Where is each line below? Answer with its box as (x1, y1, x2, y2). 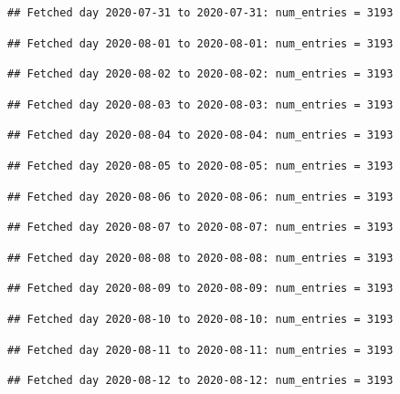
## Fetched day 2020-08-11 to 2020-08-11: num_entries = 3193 (7, 343, 394, 357)
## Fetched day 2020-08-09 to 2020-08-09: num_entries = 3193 (7, 282, 394, 295)
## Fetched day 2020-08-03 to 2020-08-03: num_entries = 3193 (7, 98, 394, 111)
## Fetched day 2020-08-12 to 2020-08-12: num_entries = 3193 (7, 374, 394, 388)
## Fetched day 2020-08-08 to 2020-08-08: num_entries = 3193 (7, 251, 394, 264)
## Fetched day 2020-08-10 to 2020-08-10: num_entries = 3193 (7, 312, 394, 326)
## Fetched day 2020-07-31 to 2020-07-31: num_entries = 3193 (7, 6, 394, 19)
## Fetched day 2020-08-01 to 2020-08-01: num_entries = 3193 (7, 36, 394, 50)
